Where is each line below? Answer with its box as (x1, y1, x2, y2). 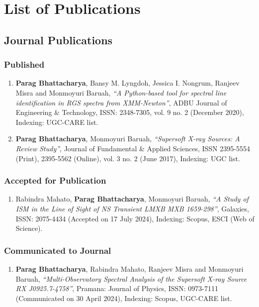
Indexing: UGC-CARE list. (15, 116, 98, 127)
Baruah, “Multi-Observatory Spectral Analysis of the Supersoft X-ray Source (15, 273, 247, 284)
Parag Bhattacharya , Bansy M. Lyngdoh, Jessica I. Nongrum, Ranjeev (15, 78, 240, 88)
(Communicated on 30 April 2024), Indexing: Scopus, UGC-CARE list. (15, 293, 232, 303)
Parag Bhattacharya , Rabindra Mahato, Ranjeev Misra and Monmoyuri (15, 263, 244, 274)
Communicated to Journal (4, 244, 111, 256)
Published (4, 58, 45, 71)
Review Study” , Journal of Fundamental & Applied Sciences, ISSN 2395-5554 (15, 143, 250, 153)
